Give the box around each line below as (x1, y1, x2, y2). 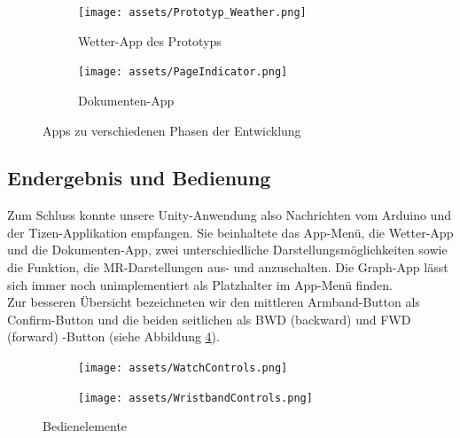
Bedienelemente (43, 417, 128, 435)
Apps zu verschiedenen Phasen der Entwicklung (43, 121, 301, 139)
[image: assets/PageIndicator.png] (78, 66, 288, 79)
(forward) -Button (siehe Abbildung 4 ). (7, 327, 220, 346)
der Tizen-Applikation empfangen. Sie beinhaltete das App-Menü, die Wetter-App (7, 223, 454, 241)
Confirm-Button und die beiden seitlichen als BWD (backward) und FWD (7, 309, 411, 328)
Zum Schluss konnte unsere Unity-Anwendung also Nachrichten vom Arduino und (7, 206, 451, 224)
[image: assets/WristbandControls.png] (78, 391, 313, 404)
